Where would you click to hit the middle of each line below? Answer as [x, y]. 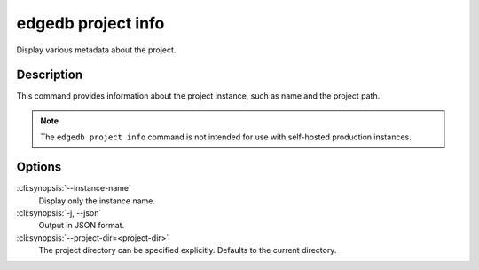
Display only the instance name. [97, 201]
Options [39, 167]
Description [50, 75]
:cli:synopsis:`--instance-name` [74, 188]
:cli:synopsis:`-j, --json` [59, 212]
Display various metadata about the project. [96, 50]
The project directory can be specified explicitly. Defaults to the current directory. [188, 250]
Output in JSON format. [82, 226]
